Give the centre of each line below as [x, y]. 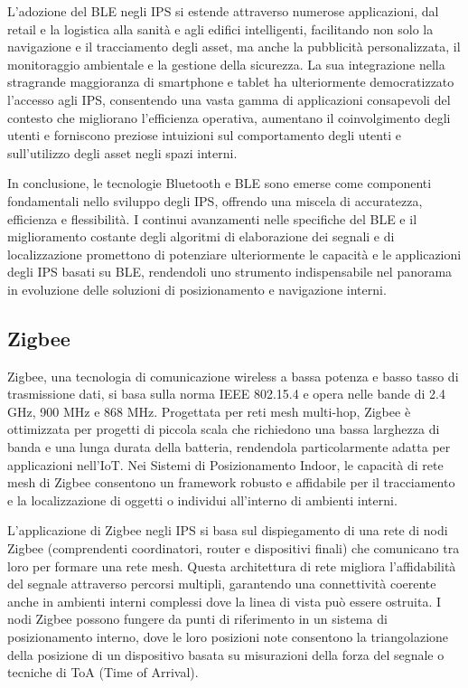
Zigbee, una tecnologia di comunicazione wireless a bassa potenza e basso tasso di [233, 376]
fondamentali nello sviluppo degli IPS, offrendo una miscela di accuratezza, [215, 200]
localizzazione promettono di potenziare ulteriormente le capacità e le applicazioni [234, 254]
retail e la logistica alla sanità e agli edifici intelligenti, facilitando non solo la [220, 28]
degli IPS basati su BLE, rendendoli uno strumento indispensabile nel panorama [230, 272]
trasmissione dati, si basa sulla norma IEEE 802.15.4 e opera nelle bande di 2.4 [226, 394]
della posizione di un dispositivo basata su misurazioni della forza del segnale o [226, 654]
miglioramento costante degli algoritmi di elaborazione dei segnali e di [201, 236]
